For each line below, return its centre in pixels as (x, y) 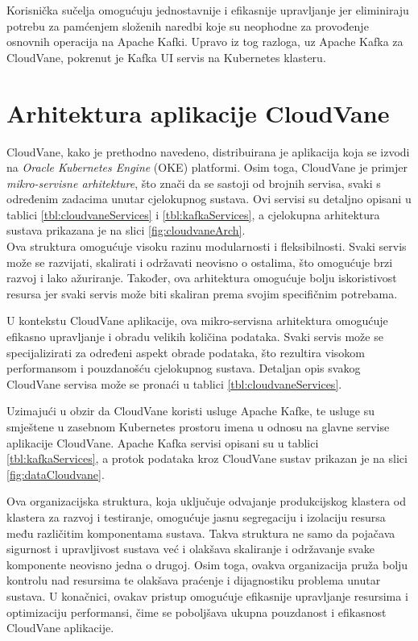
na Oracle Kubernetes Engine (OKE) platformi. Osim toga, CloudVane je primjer (207, 167)
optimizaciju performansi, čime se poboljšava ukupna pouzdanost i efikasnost (197, 612)
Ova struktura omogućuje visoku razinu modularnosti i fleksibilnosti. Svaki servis (207, 246)
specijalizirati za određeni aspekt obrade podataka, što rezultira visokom (186, 352)
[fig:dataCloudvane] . (56, 474)
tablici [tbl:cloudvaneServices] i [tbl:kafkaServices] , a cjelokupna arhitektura (193, 214)
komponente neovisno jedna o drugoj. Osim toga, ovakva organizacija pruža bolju (207, 564)
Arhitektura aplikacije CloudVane (198, 112)
